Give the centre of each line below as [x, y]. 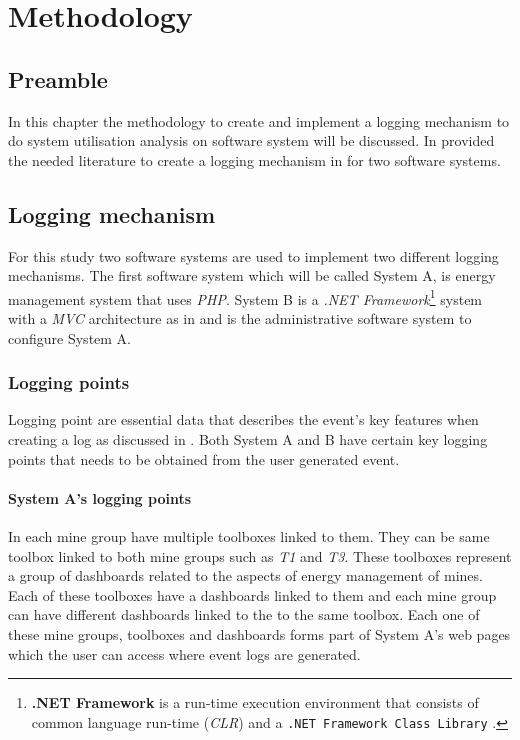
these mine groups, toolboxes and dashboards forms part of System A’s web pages [259, 633]
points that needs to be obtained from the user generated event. [204, 458]
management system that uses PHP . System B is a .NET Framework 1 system [245, 297]
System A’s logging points [100, 497]
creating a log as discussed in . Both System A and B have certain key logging [248, 439]
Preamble [58, 78]
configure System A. [70, 337]
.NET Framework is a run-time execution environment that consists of [255, 702]
